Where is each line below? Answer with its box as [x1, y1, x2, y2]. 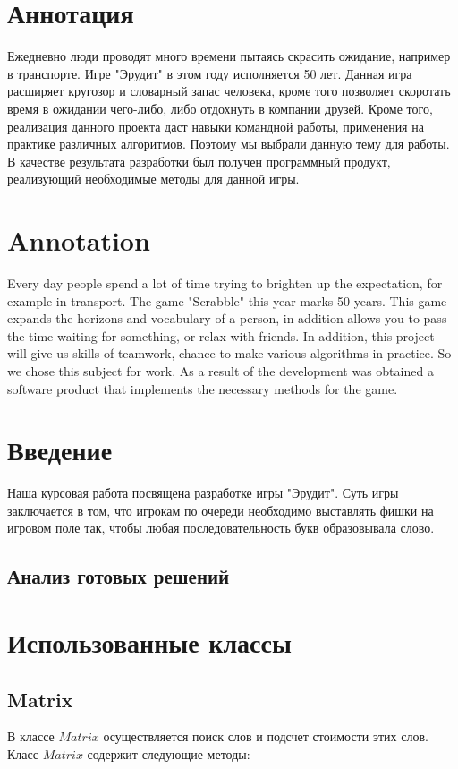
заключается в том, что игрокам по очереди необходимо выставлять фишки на [7, 500, 434, 519]
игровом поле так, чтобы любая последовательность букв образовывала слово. [7, 518, 435, 537]
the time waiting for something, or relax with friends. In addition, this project [7, 326, 435, 345]
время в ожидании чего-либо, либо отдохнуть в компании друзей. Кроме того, [7, 98, 433, 117]
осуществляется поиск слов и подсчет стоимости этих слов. [103, 727, 428, 746]
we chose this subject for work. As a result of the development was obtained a [7, 361, 434, 380]
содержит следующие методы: [87, 745, 250, 764]
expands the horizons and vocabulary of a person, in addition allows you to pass [7, 309, 447, 328]
